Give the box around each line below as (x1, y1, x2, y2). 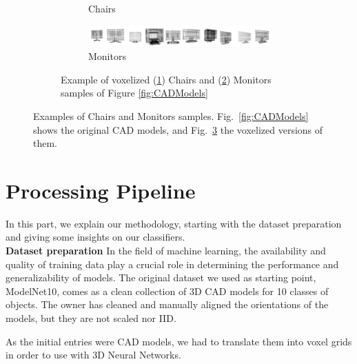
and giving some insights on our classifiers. (6, 230, 185, 244)
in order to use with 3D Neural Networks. (6, 347, 181, 362)
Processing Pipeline (6, 176, 196, 204)
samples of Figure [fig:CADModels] (61, 85, 208, 100)
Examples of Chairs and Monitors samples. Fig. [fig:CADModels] (33, 108, 309, 123)
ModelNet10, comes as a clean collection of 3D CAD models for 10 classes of (6, 283, 329, 298)
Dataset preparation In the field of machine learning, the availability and (6, 243, 326, 257)
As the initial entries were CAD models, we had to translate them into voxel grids (6, 334, 352, 348)
